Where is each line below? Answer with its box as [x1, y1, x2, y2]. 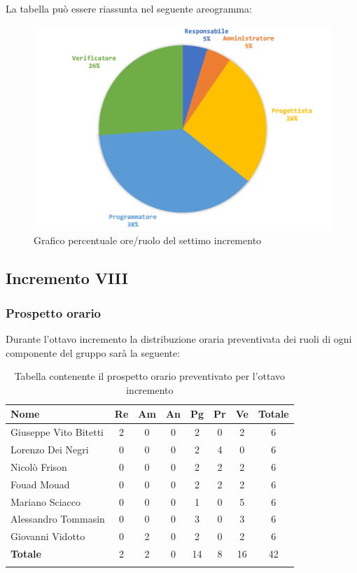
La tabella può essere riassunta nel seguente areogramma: [6, 1, 252, 15]
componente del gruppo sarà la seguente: [6, 345, 181, 360]
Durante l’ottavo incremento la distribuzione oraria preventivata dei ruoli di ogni [6, 331, 352, 346]
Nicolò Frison [10, 459, 67, 474]
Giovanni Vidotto [10, 529, 85, 544]
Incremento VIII [6, 267, 128, 289]
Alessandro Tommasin [10, 511, 105, 526]
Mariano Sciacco [10, 494, 80, 509]
